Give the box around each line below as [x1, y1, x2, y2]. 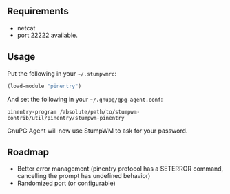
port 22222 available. [17, 31, 78, 39]
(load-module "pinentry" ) [7, 83, 81, 89]
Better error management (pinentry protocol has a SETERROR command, [17, 164, 224, 173]
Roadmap [7, 146, 50, 158]
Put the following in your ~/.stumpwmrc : [7, 69, 117, 78]
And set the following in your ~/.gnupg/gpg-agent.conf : [7, 95, 163, 103]
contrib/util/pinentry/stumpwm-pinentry [7, 114, 125, 121]
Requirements [7, 6, 69, 17]
